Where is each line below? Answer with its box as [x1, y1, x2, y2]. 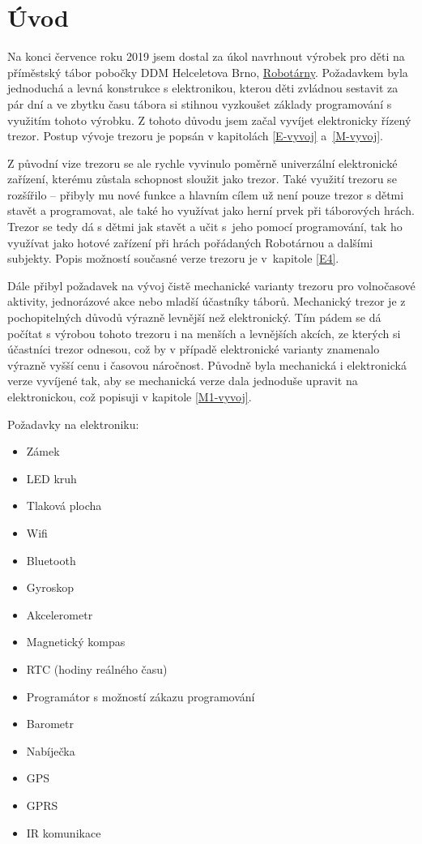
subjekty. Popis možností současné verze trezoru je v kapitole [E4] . [7, 250, 339, 267]
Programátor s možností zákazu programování [26, 688, 255, 705]
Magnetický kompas [26, 633, 126, 650]
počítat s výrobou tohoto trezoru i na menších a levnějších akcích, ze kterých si [7, 324, 401, 341]
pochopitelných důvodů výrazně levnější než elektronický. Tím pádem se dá [7, 309, 382, 326]
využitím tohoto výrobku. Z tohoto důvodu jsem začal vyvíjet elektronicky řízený [7, 111, 411, 128]
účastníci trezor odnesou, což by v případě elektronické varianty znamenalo [7, 341, 380, 358]
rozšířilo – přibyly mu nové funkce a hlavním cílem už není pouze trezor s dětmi [7, 186, 404, 203]
